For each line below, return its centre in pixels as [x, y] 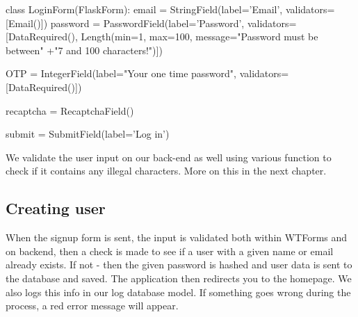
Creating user [56, 208]
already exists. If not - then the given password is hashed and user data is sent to [179, 265]
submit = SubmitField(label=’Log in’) [88, 134]
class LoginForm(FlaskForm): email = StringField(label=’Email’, [144, 9]
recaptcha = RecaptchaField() [70, 110]
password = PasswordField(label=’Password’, [147, 23]
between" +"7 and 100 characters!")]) [84, 50]
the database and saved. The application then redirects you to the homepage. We [179, 278]
